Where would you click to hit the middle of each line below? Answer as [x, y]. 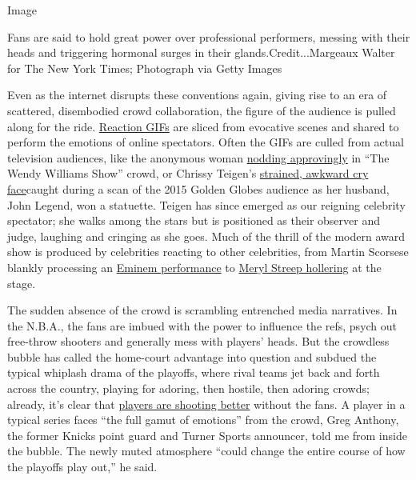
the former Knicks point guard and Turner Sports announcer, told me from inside [207, 435]
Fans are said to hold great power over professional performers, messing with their [209, 36]
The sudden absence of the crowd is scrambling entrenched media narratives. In [202, 310]
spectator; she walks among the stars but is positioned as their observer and [194, 220]
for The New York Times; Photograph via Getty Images [145, 68]
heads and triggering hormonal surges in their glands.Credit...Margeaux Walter [201, 52]
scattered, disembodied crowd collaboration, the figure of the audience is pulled [202, 110]
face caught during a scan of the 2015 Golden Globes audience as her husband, [198, 188]
